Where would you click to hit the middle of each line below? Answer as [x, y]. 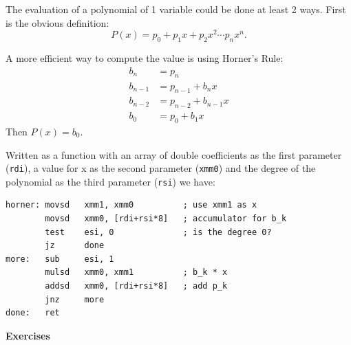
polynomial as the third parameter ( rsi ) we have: [110, 181]
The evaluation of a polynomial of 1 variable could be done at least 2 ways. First [176, 9]
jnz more [75, 299]
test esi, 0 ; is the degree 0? [158, 232]
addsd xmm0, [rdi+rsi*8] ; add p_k [136, 286]
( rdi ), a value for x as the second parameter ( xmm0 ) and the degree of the [161, 168]
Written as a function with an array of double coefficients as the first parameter [174, 154]
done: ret [33, 313]
